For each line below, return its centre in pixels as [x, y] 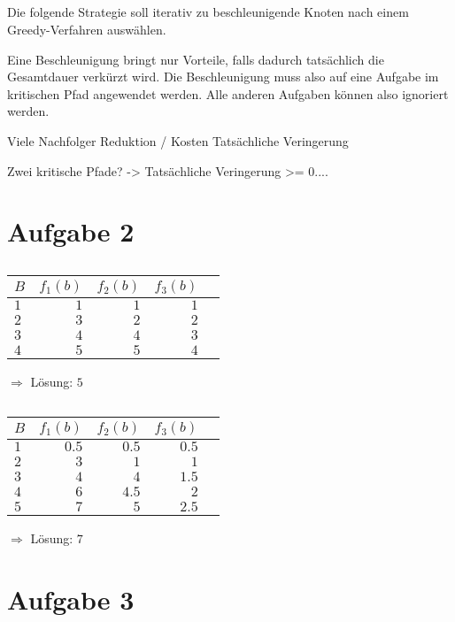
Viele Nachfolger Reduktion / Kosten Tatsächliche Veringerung [178, 140]
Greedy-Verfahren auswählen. [87, 29]
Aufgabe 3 [71, 599]
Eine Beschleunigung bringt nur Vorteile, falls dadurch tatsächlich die [196, 59]
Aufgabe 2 [71, 231]
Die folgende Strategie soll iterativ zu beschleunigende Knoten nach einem [208, 12]
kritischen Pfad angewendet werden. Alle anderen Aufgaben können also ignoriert [228, 93]
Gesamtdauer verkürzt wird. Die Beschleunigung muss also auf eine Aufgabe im [223, 77]
